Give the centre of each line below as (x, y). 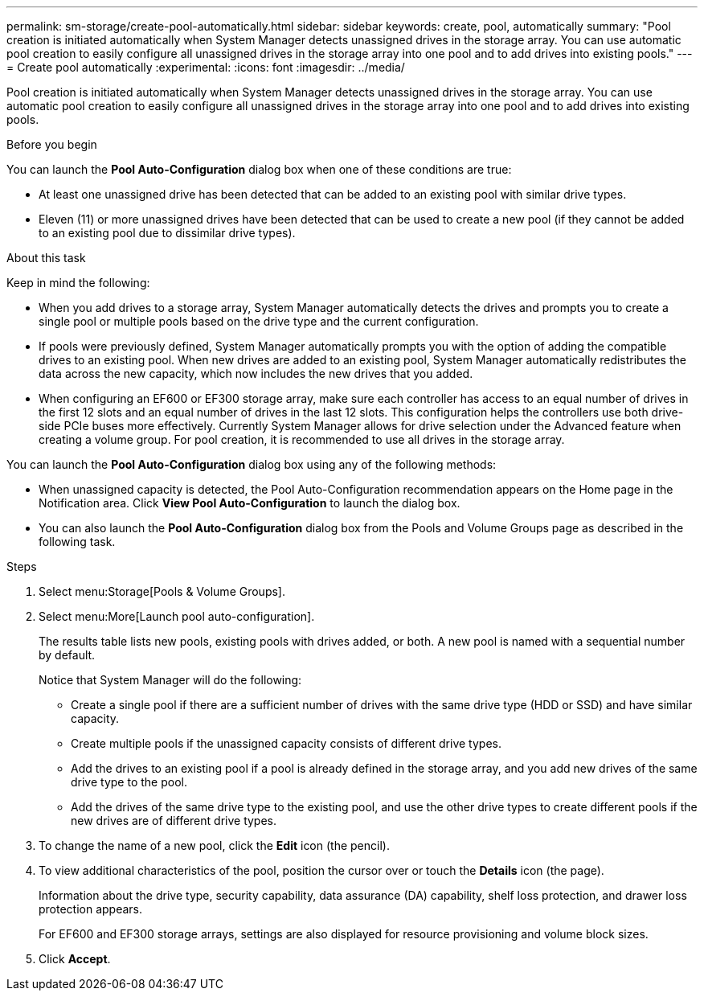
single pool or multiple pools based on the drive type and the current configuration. (259, 321)
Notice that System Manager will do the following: (170, 680)
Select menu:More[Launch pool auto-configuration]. (177, 616)
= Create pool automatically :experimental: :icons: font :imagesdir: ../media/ (206, 67)
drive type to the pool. (129, 782)
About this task (46, 258)
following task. (77, 542)
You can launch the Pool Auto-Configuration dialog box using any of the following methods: (252, 464)
